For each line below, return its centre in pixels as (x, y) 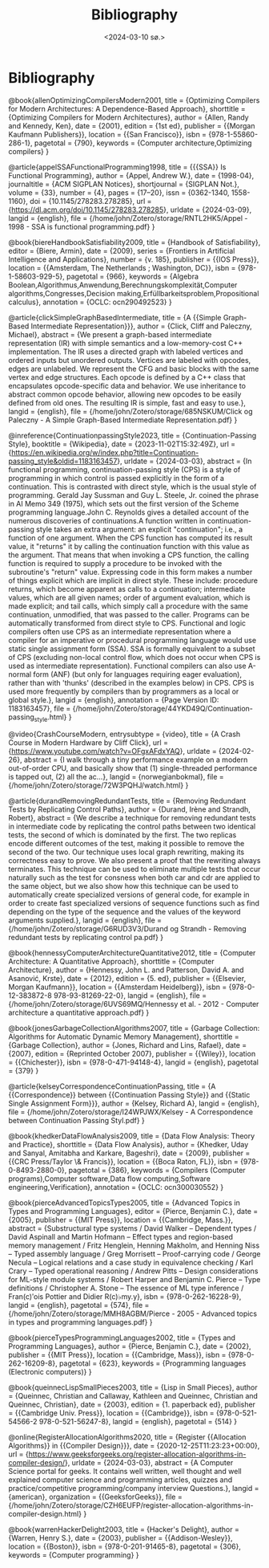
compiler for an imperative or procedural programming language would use (132, 640)
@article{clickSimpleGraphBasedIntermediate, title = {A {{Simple (115, 317)
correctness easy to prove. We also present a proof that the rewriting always (134, 861)
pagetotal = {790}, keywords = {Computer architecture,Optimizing (143, 143)
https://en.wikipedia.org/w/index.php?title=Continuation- (105, 452)
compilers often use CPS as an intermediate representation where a (120, 631)
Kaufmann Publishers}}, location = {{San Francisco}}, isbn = (107, 134)
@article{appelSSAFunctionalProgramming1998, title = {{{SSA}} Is (117, 167)
